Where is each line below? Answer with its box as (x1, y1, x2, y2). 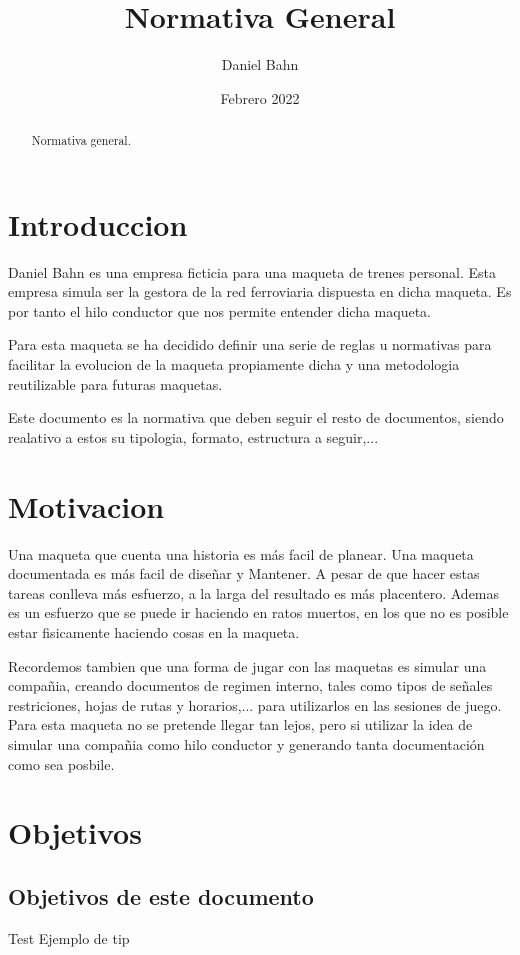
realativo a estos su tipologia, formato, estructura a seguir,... (8, 426, 379, 447)
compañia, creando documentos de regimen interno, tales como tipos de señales (8, 675, 493, 696)
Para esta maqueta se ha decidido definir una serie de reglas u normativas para (8, 334, 492, 355)
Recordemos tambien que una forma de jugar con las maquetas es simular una (8, 655, 487, 676)
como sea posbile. (8, 753, 115, 774)
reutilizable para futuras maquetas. (8, 373, 223, 394)
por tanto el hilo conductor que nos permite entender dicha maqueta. (8, 300, 431, 321)
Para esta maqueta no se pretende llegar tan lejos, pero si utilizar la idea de (8, 714, 473, 735)
